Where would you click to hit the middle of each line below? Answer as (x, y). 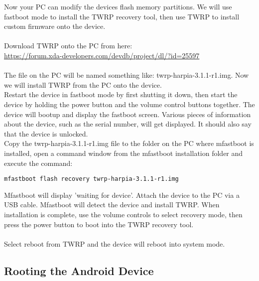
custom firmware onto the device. (55, 26)
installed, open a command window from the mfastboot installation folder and (124, 153)
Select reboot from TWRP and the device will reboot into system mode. (115, 243)
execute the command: (38, 163)
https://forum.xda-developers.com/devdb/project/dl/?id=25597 (102, 55)
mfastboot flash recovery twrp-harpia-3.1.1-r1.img (91, 179)
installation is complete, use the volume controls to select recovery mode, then (123, 214)
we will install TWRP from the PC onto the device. (83, 84)
